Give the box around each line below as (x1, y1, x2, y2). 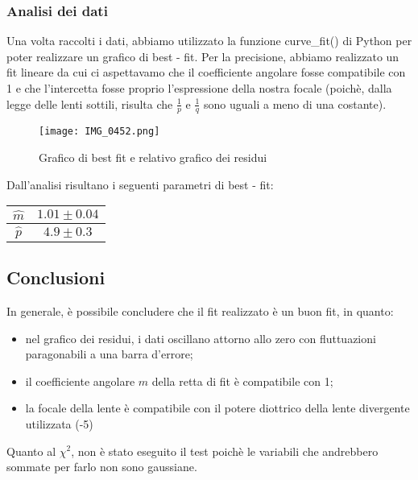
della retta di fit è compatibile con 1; (151, 372, 333, 389)
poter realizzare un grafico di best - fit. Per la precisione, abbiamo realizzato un (6, 48, 399, 64)
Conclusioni (6, 265, 106, 290)
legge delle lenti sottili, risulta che (6, 95, 173, 112)
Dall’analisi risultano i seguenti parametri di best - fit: (6, 176, 274, 192)
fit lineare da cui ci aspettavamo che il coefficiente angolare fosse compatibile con (6, 64, 406, 81)
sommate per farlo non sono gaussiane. (6, 458, 197, 475)
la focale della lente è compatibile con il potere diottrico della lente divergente (25, 399, 410, 416)
